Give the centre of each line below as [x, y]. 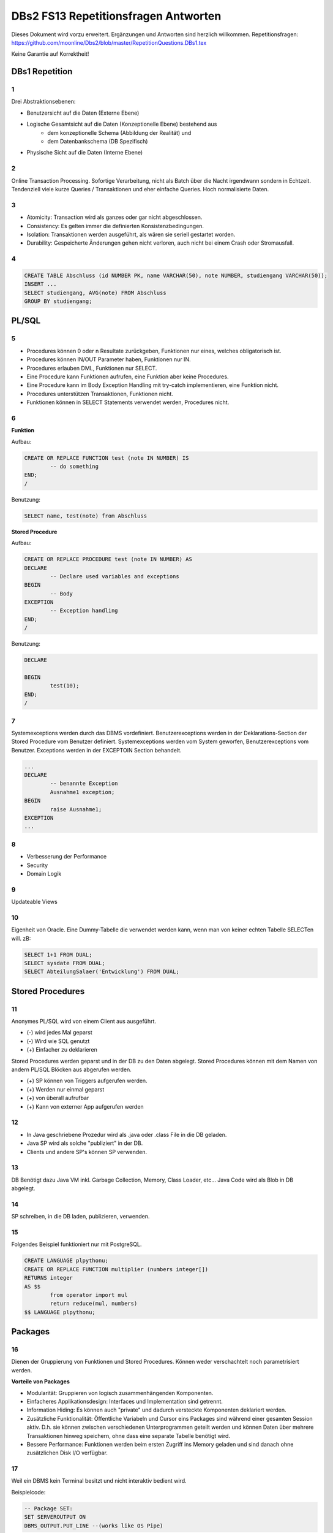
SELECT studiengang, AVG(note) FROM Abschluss [95, 292]
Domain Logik [44, 873]
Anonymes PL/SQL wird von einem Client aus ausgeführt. [84, 1022]
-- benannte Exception [84, 784]
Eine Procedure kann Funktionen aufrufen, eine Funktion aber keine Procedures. [128, 377]
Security [37, 865]
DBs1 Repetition [42, 71]
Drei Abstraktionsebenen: [43, 102]
